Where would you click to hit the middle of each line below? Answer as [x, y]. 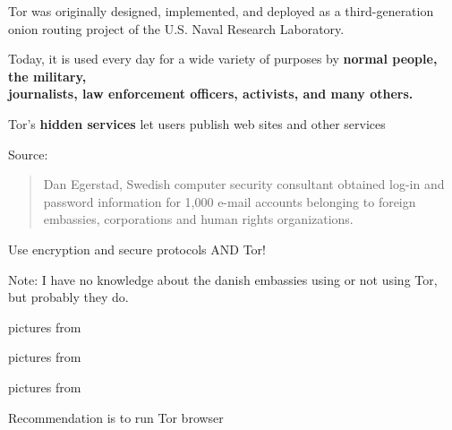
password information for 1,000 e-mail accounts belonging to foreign [230, 201]
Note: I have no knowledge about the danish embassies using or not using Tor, [223, 279]
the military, [47, 76]
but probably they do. [68, 297]
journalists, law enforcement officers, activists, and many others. [211, 94]
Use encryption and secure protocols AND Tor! [137, 249]
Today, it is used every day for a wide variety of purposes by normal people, [223, 59]
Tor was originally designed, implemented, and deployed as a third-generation [221, 11]
